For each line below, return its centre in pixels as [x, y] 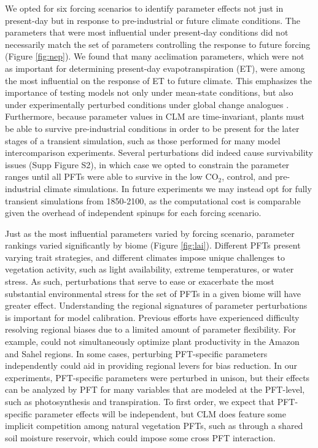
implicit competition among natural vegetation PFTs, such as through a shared [154, 426]
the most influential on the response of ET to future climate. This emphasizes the [159, 80]
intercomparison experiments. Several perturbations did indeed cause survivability [159, 153]
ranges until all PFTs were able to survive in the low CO [112, 176]
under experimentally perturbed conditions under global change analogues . [147, 104]
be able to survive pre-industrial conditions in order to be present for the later [152, 128]
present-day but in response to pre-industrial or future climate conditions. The [153, 20]
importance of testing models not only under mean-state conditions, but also [149, 92]
